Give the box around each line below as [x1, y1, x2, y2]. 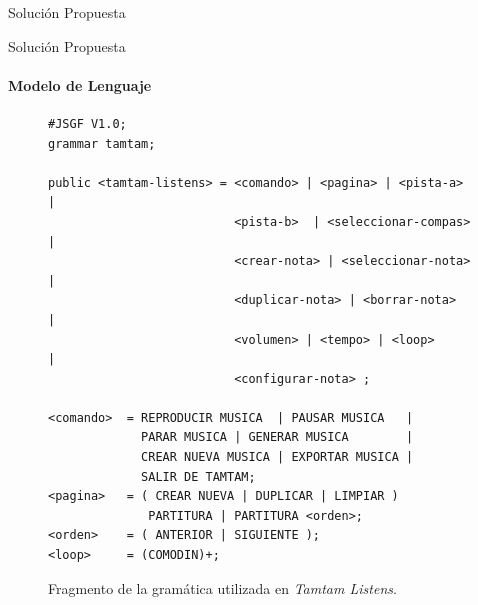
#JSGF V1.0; [48, 116, 127, 131]
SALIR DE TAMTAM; [141, 469, 256, 484]
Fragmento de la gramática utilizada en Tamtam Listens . [48, 577, 397, 598]
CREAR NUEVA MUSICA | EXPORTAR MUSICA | [141, 450, 414, 465]
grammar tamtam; [48, 136, 156, 151]
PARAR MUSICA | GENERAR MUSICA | [141, 430, 414, 445]
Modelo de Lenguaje [8, 74, 152, 95]
